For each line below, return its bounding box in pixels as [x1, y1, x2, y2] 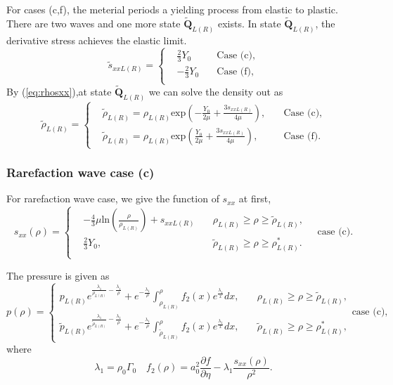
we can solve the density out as [148, 84, 283, 98]
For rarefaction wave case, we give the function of [6, 191, 219, 206]
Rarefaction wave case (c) [6, 164, 155, 181]
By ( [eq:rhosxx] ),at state [6, 84, 112, 98]
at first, [238, 191, 271, 206]
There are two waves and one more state [6, 15, 181, 30]
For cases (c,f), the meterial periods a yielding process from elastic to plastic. [6, 2, 338, 16]
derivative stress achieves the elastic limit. [6, 32, 187, 47]
